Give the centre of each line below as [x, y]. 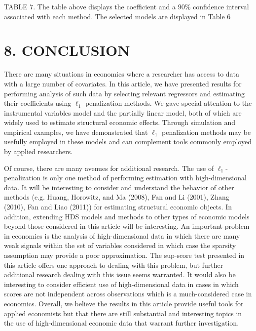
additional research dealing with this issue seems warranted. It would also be [120, 274]
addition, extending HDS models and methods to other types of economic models [127, 216]
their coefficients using [38, 103]
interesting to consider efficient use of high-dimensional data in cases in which [121, 284]
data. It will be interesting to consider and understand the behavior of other [119, 187]
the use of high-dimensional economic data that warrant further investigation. [122, 323]
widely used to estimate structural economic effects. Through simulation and [120, 122]
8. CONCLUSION [67, 50]
